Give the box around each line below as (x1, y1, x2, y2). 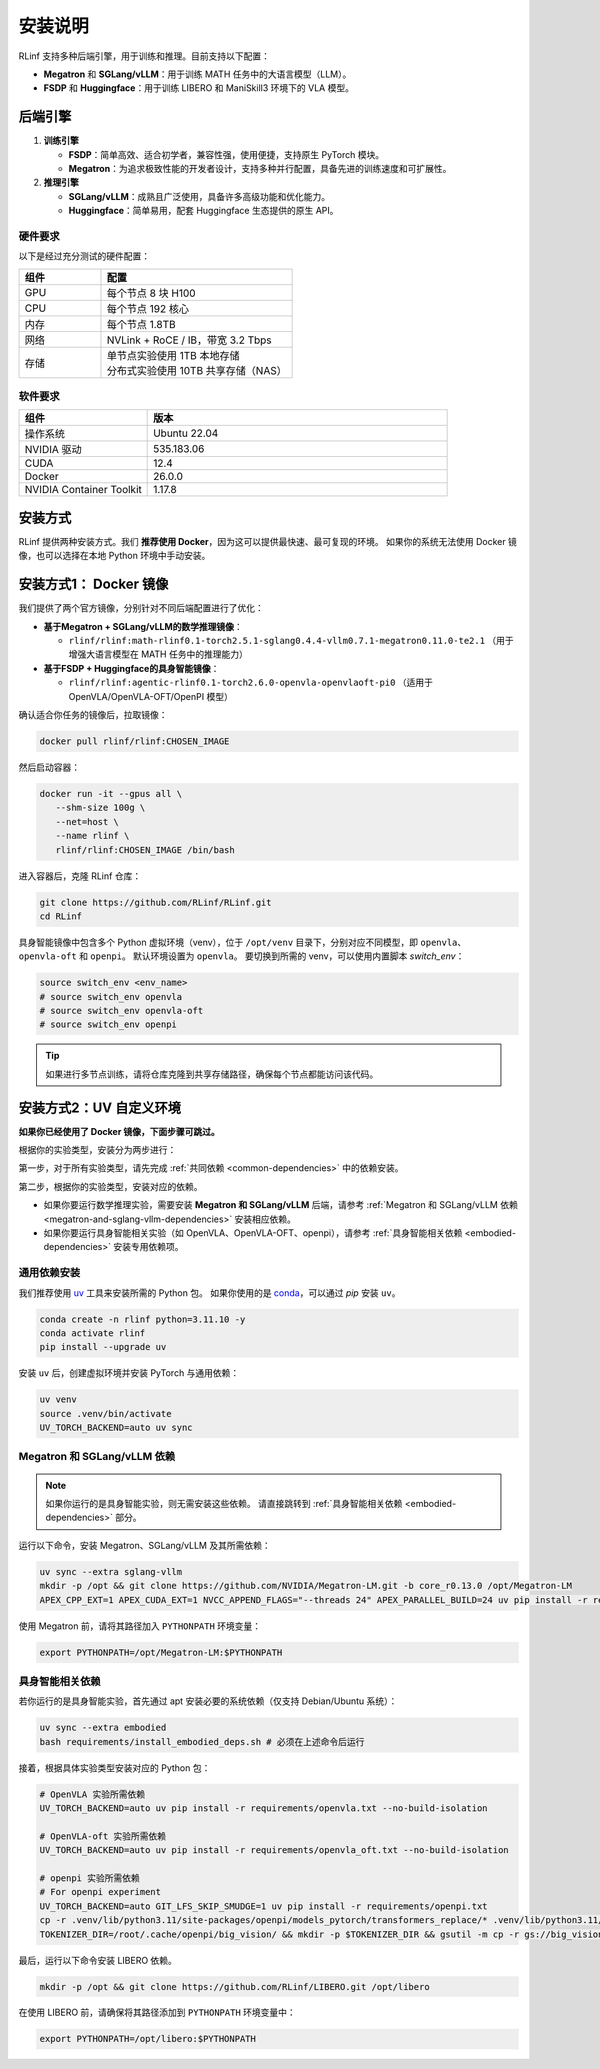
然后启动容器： (18, 761, 80, 773)
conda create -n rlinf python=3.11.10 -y (39, 1313, 246, 1325)
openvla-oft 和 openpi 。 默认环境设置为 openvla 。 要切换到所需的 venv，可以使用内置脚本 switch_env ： (18, 950, 465, 962)
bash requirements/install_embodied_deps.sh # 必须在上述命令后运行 (39, 1736, 365, 1747)
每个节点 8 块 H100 (106, 286, 196, 300)
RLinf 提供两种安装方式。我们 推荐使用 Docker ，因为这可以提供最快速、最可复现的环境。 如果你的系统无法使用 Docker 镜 (18, 535, 517, 547)
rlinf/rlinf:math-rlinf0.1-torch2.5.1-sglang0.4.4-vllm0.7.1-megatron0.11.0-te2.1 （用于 (68, 635, 514, 647)
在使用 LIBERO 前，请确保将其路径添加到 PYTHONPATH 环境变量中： (18, 2006, 297, 2019)
